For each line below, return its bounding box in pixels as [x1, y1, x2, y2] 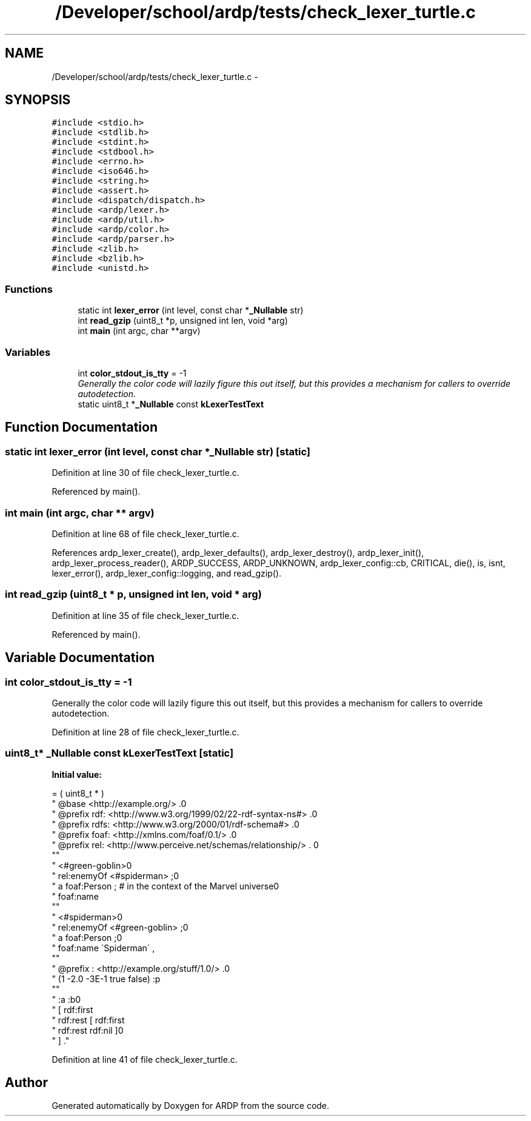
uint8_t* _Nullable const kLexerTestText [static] [5, 747, 234, 760]
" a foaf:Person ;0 [52, 932, 122, 943]
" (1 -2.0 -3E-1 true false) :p [52, 973, 161, 984]
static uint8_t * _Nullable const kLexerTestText [78, 398, 264, 409]
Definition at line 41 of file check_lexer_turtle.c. [52, 1054, 238, 1065]
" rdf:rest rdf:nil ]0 [52, 1025, 124, 1036]
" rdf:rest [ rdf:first [52, 1014, 125, 1025]
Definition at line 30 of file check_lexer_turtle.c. [52, 467, 239, 478]
